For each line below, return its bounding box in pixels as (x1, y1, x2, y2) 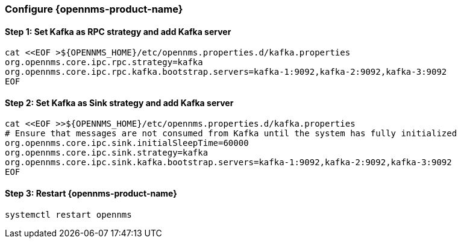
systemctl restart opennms (5, 209, 132, 219)
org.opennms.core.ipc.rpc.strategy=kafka (5, 57, 203, 68)
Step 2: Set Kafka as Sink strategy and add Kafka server (5, 97, 234, 108)
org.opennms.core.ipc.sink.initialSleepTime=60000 (5, 138, 249, 148)
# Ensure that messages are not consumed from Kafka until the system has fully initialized (5, 128, 457, 139)
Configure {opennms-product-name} (5, 3, 183, 15)
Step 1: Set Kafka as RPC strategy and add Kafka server (5, 26, 231, 37)
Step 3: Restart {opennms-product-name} (5, 188, 177, 199)
